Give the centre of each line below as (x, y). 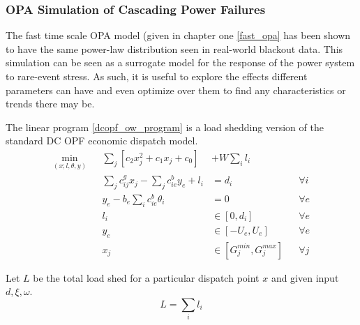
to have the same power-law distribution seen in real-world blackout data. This (174, 48)
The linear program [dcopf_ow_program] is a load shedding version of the (165, 127)
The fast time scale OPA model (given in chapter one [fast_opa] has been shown (178, 35)
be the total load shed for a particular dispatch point (146, 277)
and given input (305, 277)
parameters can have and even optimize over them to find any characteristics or (176, 90)
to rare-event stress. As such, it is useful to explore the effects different (157, 76)
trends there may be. (50, 104)
